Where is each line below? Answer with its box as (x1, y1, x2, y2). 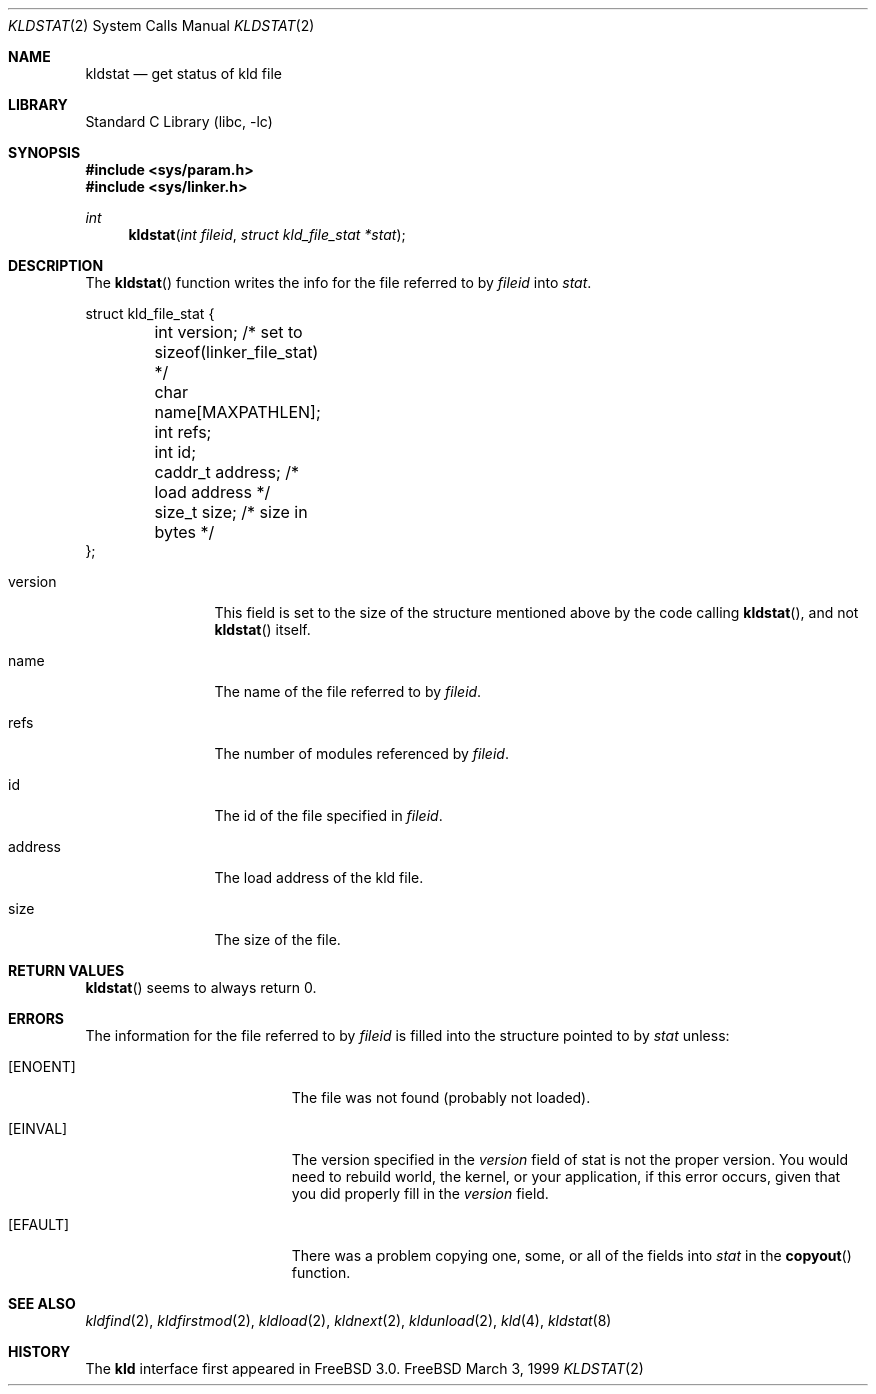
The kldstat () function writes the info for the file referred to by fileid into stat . (85, 274, 592, 291)
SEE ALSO (8, 1295, 76, 1312)
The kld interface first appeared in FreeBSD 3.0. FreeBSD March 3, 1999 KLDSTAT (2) (85, 1360, 644, 1377)
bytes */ (154, 522, 215, 542)
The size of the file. (214, 931, 341, 948)
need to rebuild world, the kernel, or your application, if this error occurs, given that (291, 1168, 841, 1185)
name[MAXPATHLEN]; (154, 402, 321, 422)
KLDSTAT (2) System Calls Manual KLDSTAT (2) (8, 17, 315, 34)
